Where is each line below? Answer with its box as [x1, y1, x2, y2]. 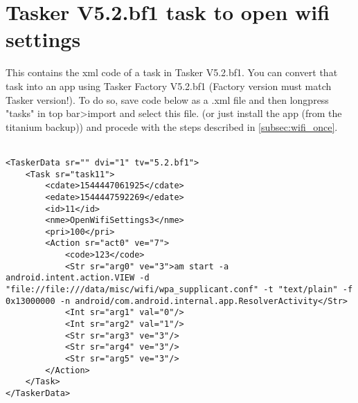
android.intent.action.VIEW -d [6, 273, 150, 283]
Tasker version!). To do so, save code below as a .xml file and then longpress [6, 92, 329, 107]
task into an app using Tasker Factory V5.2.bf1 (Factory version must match [6, 78, 332, 93]
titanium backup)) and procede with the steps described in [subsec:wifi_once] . [6, 119, 338, 134]
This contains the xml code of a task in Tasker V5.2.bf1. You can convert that [6, 65, 338, 80]
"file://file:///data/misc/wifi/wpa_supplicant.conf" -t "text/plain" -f [6, 285, 353, 295]
